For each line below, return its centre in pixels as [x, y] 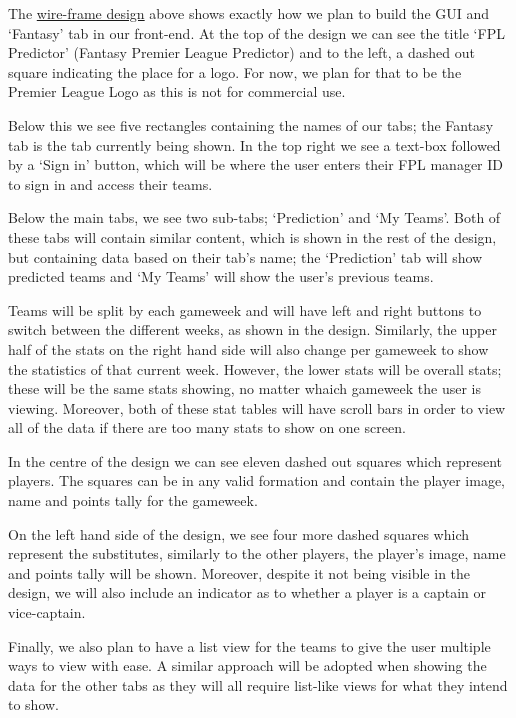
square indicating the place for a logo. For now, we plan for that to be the [235, 71]
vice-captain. [47, 612]
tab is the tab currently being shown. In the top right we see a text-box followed [254, 144]
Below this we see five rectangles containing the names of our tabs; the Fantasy [251, 124]
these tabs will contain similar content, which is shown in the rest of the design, [252, 236]
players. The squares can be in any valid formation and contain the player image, [256, 480]
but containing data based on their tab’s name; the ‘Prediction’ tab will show [245, 256]
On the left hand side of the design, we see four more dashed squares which [238, 533]
